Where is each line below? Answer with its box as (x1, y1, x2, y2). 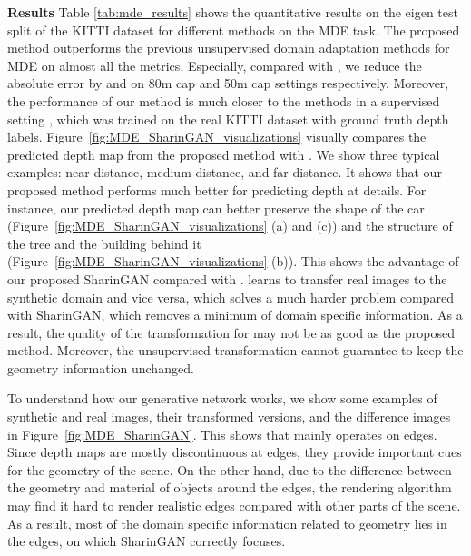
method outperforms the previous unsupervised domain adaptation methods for (7, 38, 450, 57)
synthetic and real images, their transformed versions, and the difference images (7, 407, 451, 426)
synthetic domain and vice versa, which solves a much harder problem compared (7, 287, 455, 306)
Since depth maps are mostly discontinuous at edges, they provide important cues (7, 442, 462, 462)
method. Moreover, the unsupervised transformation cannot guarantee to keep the (7, 341, 464, 360)
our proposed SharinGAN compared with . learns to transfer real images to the (7, 269, 447, 288)
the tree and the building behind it (7, 233, 201, 253)
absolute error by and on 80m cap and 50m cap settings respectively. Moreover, (7, 74, 449, 93)
